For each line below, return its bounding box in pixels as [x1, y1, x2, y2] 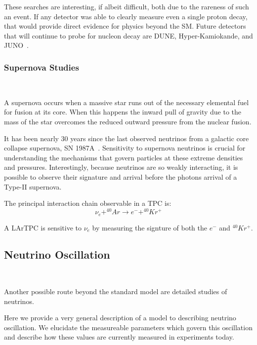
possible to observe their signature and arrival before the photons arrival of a [4, 171, 237, 182]
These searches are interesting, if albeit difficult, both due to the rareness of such [4, 1, 249, 11]
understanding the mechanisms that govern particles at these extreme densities [4, 152, 243, 162]
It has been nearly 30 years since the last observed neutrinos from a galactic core [4, 133, 249, 143]
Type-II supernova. [4, 181, 62, 192]
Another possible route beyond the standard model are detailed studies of [4, 286, 227, 297]
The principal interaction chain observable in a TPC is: [4, 198, 171, 208]
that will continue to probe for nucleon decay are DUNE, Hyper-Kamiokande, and [4, 30, 253, 40]
